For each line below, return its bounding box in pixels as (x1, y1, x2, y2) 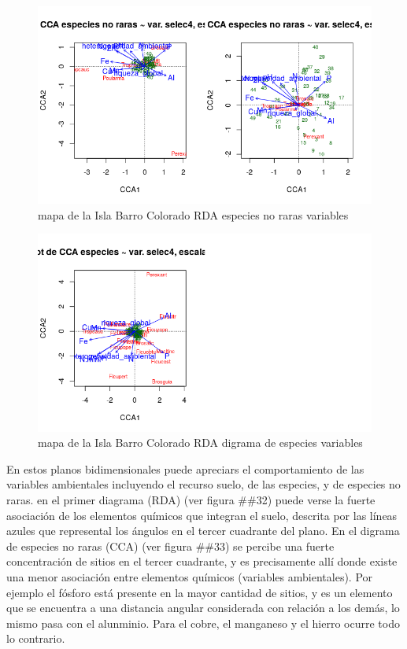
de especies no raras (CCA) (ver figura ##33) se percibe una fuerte (6, 537, 335, 554)
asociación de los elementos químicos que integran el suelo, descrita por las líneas (6, 507, 398, 523)
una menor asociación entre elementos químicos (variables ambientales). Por (6, 568, 373, 584)
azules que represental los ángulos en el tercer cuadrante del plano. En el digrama (6, 522, 400, 539)
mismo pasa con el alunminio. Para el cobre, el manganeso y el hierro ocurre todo (6, 614, 400, 631)
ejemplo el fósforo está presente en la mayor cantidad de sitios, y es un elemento (6, 584, 393, 600)
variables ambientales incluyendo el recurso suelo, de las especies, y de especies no (6, 476, 401, 492)
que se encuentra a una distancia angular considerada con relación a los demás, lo (6, 599, 400, 616)
